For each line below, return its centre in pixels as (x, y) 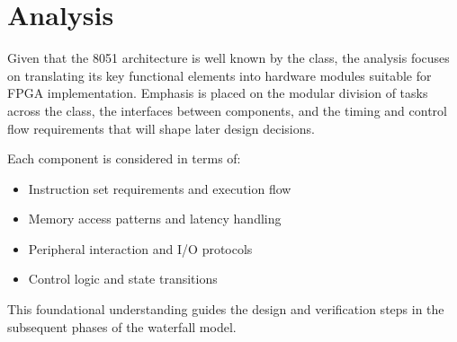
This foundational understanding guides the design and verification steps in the (226, 309)
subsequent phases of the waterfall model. (122, 326)
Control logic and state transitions (123, 279)
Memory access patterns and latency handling (155, 219)
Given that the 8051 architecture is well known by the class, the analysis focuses (228, 58)
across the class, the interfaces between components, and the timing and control (227, 110)
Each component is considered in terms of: (124, 158)
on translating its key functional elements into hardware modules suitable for (220, 75)
